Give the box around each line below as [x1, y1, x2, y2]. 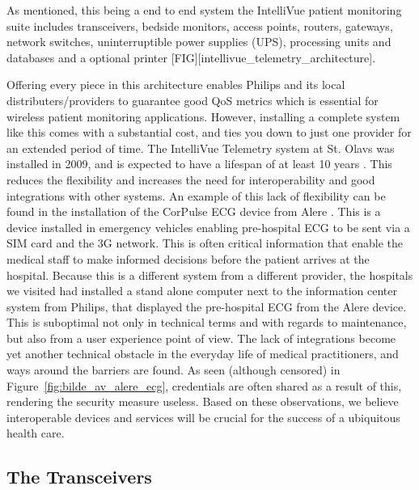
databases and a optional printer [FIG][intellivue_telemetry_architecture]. [6, 49, 376, 65]
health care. [6, 425, 65, 441]
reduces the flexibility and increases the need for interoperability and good [6, 171, 375, 188]
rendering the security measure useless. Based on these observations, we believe [6, 393, 399, 410]
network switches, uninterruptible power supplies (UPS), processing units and [6, 33, 391, 50]
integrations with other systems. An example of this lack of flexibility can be [6, 187, 386, 204]
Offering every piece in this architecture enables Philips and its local [6, 76, 345, 93]
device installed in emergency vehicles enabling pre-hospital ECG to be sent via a [6, 218, 410, 235]
